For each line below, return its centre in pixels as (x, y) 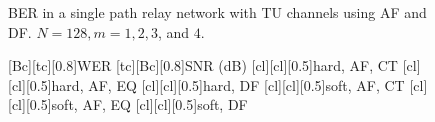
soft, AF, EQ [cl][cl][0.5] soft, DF (149, 104)
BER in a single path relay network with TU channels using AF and (217, 12)
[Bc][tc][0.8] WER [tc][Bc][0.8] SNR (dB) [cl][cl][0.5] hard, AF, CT (203, 65)
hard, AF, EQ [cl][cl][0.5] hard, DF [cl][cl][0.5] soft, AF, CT (228, 84)
